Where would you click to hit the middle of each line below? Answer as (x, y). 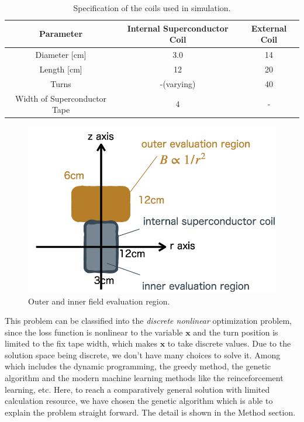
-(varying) (178, 83)
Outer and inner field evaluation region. (99, 301)
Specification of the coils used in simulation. (152, 8)
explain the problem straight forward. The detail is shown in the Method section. (150, 412)
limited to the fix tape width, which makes (81, 343)
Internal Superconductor (178, 28)
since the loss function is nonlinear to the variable (94, 332)
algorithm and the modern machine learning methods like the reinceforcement (144, 378)
